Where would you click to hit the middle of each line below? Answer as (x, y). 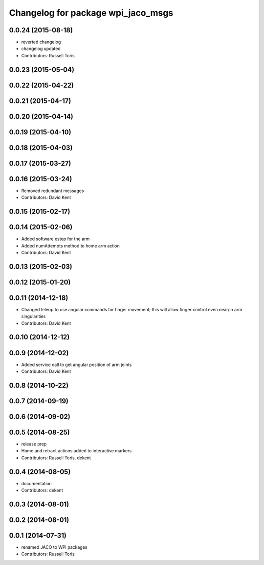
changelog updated (41, 49)
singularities (33, 317)
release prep (34, 444)
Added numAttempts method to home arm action (70, 246)
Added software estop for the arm (55, 239)
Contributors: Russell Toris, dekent (56, 458)
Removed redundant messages (53, 191)
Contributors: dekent (42, 491)
